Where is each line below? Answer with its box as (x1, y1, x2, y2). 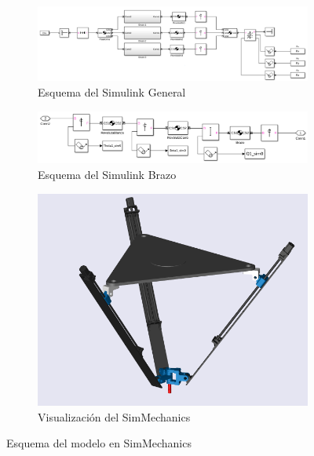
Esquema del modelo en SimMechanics (6, 435, 192, 451)
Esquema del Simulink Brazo (38, 166, 177, 183)
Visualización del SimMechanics (38, 408, 191, 425)
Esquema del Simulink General (38, 84, 186, 100)
